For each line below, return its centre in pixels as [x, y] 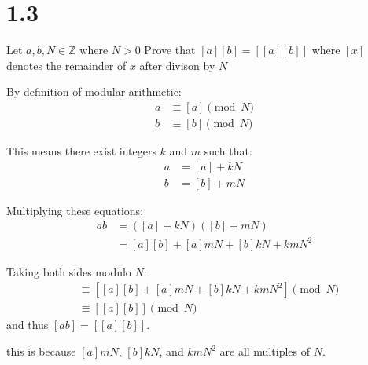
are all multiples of [265, 351]
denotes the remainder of [66, 65]
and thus [28, 325]
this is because [41, 351]
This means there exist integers [81, 150]
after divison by [177, 65]
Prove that [170, 50]
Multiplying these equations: [75, 210]
